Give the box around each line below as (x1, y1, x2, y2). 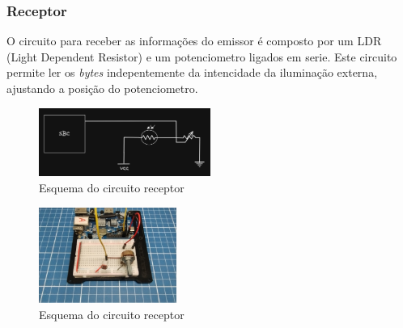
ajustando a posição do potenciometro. (6, 80, 198, 96)
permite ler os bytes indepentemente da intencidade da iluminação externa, (6, 64, 378, 81)
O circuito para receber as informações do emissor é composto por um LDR (6, 32, 382, 49)
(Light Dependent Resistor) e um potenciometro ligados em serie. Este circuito (6, 48, 397, 65)
